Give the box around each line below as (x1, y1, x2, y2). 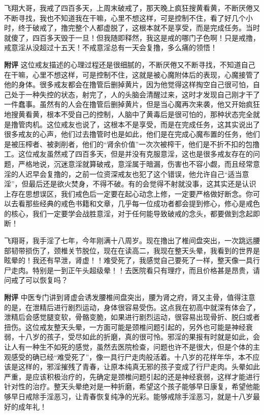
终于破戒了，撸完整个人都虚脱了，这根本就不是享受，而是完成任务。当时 (18, 22, 260, 33)
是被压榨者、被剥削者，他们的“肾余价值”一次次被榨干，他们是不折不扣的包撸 (4, 138, 260, 149)
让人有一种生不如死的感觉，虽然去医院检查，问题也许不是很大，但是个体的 (4, 342, 253, 352)
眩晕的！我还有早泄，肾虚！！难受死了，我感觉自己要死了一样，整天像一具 (4, 255, 253, 266)
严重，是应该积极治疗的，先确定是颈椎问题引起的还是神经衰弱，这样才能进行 (4, 371, 260, 382)
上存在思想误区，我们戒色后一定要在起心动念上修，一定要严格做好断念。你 (4, 188, 253, 199)
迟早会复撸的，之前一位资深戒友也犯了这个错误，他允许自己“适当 (25, 168, 242, 179)
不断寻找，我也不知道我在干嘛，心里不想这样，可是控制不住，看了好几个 (4, 12, 246, 23)
